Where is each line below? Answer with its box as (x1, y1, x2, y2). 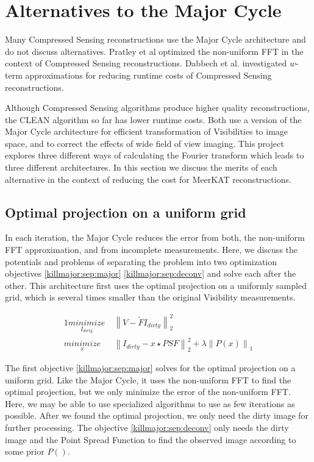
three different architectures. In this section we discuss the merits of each (5, 161, 277, 174)
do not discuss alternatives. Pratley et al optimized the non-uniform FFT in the (5, 44, 304, 57)
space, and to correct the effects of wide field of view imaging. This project (5, 137, 284, 149)
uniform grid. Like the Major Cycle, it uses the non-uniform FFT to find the (5, 373, 291, 386)
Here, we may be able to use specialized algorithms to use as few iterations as (5, 397, 295, 410)
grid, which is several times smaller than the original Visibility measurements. (5, 291, 296, 304)
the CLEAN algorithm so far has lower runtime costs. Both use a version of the (5, 113, 302, 126)
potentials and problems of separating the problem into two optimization (5, 255, 277, 268)
